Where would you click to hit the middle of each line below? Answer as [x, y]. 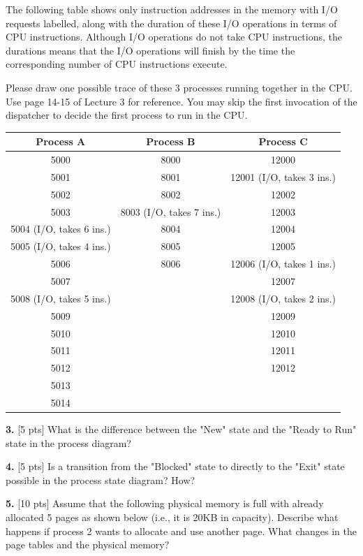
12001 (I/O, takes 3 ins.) [283, 176]
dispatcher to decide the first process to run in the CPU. [127, 115]
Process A [61, 141]
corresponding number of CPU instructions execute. [117, 64]
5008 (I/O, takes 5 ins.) [61, 298]
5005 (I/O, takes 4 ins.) [61, 246]
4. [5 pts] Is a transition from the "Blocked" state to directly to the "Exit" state [175, 466]
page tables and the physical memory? [88, 544]
